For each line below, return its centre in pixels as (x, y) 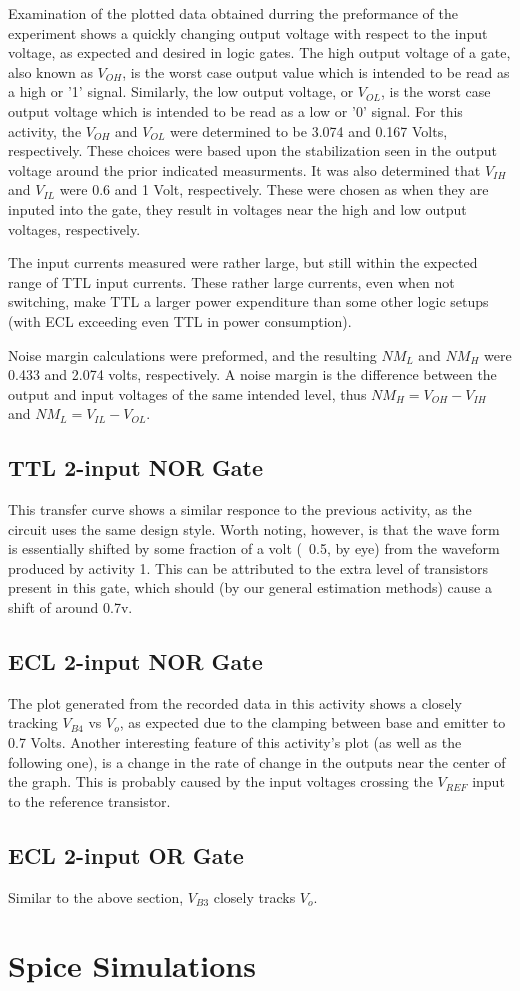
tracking (33, 722)
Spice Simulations (132, 965)
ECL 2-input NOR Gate (135, 661)
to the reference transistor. (89, 800)
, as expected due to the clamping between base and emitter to (312, 722)
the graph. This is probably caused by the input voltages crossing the (220, 781)
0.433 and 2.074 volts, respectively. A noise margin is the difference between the (252, 374)
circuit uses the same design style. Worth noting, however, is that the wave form (254, 528)
